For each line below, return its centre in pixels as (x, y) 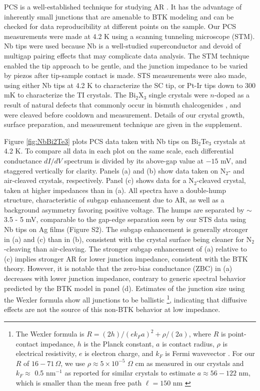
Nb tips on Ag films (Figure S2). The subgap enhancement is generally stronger (126, 229)
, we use (73, 363)
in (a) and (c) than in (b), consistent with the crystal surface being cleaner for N (128, 239)
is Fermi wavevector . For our (210, 353)
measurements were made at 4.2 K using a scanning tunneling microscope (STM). (129, 36)
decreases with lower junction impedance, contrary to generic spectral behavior (125, 278)
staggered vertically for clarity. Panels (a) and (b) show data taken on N (115, 170)
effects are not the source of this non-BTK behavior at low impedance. (112, 309)
